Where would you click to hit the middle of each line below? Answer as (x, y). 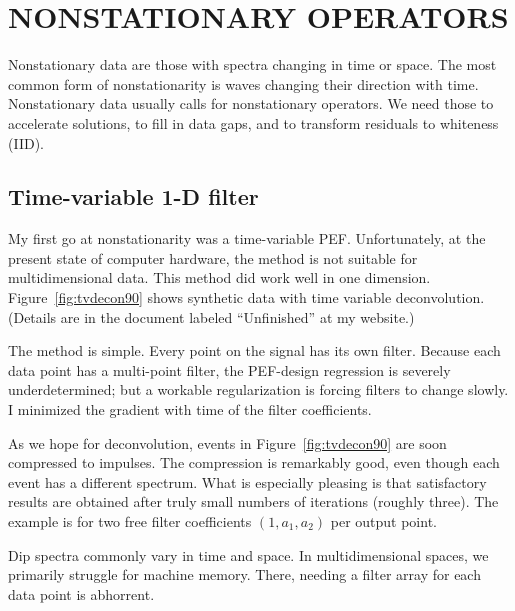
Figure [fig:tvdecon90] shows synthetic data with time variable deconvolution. (246, 297)
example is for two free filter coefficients (130, 521)
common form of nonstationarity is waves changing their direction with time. (243, 83)
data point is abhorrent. (81, 593)
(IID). (26, 142)
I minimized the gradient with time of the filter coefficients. (190, 409)
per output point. (383, 521)
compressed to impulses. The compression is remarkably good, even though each (254, 462)
